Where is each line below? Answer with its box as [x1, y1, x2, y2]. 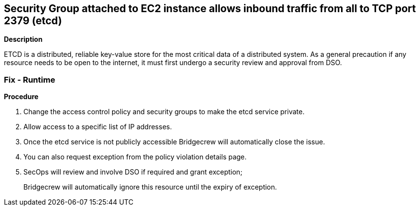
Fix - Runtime [4, 74, 56, 85]
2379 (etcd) [4, 15, 62, 27]
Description [4, 35, 43, 44]
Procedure [4, 92, 38, 101]
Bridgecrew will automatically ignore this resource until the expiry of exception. [23, 183, 277, 192]
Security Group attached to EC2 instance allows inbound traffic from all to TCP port [4, 2, 416, 15]
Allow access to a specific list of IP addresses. [23, 122, 172, 131]
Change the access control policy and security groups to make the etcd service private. [23, 107, 305, 116]
